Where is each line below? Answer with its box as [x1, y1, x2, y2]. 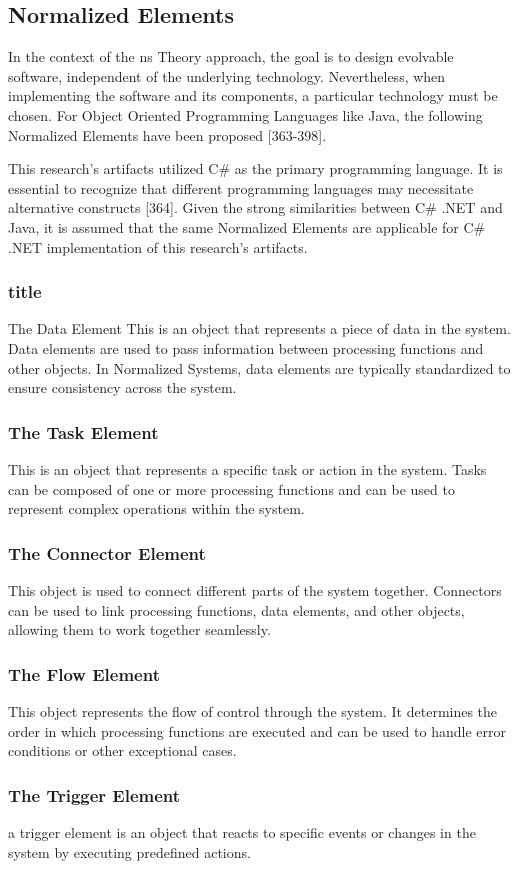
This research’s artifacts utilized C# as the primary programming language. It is [8, 158, 503, 179]
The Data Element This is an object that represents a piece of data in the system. [8, 318, 511, 339]
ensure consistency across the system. [8, 377, 237, 398]
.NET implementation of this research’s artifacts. [8, 236, 308, 257]
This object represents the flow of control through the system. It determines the [8, 700, 498, 721]
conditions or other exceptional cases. [8, 740, 237, 761]
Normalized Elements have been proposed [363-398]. [8, 124, 327, 145]
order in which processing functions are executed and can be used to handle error [8, 720, 506, 741]
